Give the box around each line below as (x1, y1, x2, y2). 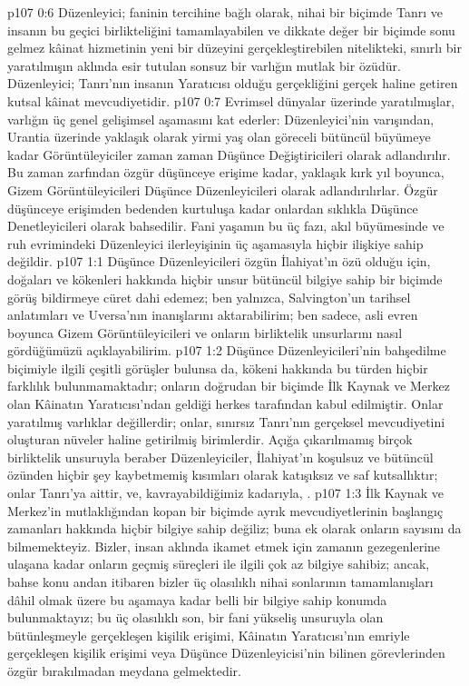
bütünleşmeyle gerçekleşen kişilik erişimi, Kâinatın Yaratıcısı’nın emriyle (7, 625, 410, 644)
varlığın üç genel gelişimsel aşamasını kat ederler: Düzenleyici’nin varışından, (7, 109, 435, 128)
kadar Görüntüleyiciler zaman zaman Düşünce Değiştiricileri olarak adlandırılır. (7, 144, 451, 164)
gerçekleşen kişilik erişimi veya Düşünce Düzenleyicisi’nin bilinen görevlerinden (7, 643, 445, 662)
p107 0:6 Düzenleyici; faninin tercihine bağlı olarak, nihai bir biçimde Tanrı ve (7, 3, 443, 21)
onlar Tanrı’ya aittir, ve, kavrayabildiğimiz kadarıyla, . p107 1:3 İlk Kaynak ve (7, 483, 444, 502)
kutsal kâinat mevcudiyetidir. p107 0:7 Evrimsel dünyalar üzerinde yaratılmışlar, (7, 91, 455, 110)
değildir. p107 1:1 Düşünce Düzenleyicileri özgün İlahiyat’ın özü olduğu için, (7, 252, 431, 271)
